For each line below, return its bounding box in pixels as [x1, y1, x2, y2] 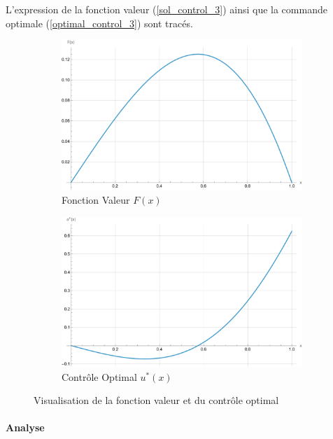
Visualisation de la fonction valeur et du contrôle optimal [34, 393, 279, 407]
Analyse [6, 420, 45, 435]
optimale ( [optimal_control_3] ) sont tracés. [6, 15, 193, 30]
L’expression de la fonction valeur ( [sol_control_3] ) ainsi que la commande [6, 2, 327, 16]
